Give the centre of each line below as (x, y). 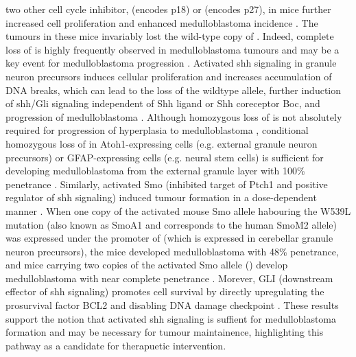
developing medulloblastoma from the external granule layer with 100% (155, 171)
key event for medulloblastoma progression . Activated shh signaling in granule (171, 63)
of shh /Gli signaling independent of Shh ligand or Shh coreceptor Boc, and (163, 103)
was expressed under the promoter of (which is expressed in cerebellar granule (169, 238)
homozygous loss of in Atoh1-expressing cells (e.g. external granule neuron (162, 143)
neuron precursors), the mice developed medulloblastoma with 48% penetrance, (172, 251)
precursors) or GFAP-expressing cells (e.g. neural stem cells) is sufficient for (165, 157)
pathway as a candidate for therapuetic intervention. (116, 345)
